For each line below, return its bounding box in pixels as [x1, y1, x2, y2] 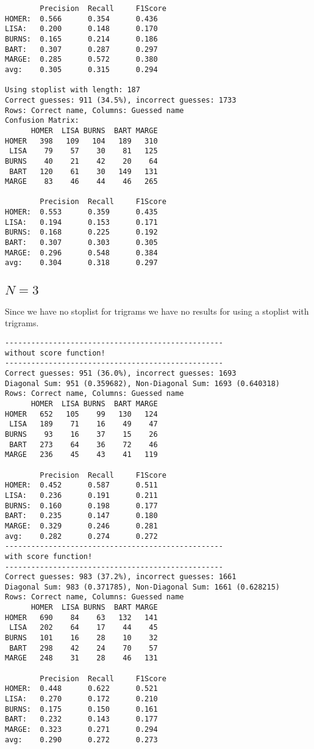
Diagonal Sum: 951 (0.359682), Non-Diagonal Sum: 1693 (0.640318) [5, 379, 280, 388]
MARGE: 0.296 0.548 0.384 [5, 248, 158, 257]
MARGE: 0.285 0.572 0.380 [5, 55, 158, 64]
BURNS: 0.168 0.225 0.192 [5, 228, 158, 237]
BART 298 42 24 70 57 [9, 643, 158, 652]
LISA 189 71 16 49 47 [9, 420, 158, 429]
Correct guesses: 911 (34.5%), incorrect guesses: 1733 [5, 95, 237, 104]
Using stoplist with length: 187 [5, 86, 140, 95]
